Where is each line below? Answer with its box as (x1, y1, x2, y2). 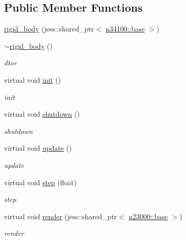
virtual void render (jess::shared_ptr (4, 211, 117, 221)
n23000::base (128, 211, 168, 221)
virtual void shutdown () (4, 109, 80, 119)
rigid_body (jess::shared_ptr (4, 23, 94, 34)
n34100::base (106, 23, 145, 34)
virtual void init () (4, 74, 61, 85)
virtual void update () (4, 143, 72, 153)
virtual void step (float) (4, 177, 77, 187)
